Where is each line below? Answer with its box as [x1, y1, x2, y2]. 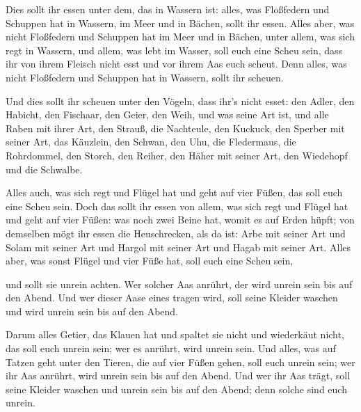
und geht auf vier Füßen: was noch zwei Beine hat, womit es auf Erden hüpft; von [6, 212, 355, 227]
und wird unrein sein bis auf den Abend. [6, 303, 179, 318]
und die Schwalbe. [6, 161, 83, 176]
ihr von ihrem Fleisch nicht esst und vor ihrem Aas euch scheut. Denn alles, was [6, 56, 347, 71]
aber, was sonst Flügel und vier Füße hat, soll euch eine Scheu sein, [6, 253, 294, 268]
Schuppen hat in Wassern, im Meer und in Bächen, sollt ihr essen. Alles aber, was [6, 15, 355, 30]
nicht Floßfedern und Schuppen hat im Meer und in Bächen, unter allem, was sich [6, 29, 355, 44]
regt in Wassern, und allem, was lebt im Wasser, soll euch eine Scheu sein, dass [6, 42, 343, 57]
